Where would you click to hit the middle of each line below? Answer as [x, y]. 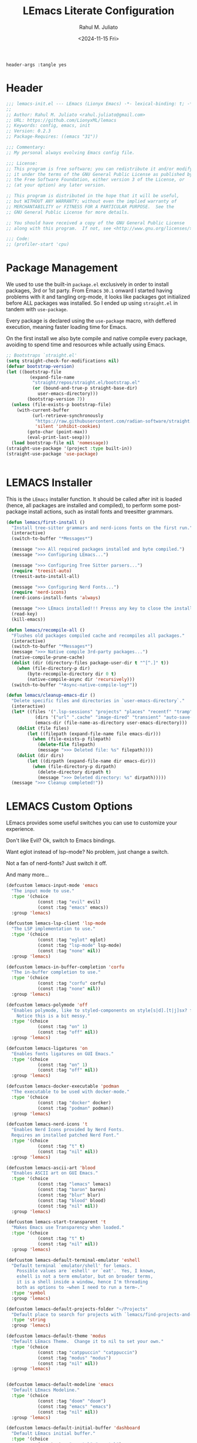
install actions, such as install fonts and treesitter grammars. [101, 511]
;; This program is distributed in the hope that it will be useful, [93, 196]
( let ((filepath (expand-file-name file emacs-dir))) [94, 734]
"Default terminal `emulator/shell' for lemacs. [72, 1266]
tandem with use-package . [37, 310]
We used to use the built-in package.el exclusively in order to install [87, 284]
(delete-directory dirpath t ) [74, 772]
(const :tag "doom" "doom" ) [72, 1401]
